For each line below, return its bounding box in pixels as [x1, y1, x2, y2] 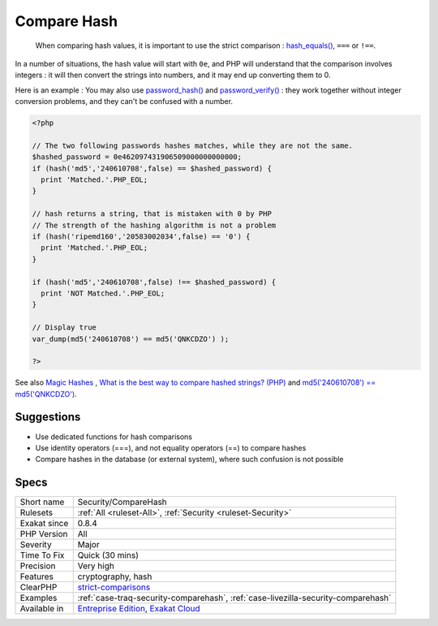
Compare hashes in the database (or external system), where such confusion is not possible [35, 455, 344, 464]
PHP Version [19, 529, 68, 540]
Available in [19, 603, 64, 615]
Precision [19, 560, 56, 572]
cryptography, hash [77, 571, 152, 582]
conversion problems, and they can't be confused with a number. [15, 97, 234, 106]
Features [19, 571, 54, 582]
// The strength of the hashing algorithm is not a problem [32, 220, 277, 230]
